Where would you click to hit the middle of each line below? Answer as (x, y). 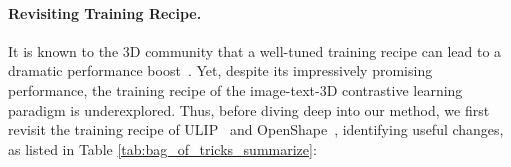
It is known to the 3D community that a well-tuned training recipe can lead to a (255, 50)
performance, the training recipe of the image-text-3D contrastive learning (235, 89)
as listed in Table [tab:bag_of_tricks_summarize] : (162, 148)
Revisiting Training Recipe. (105, 12)
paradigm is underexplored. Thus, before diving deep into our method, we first (249, 109)
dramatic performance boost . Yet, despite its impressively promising (220, 70)
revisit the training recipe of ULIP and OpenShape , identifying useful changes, (256, 129)
